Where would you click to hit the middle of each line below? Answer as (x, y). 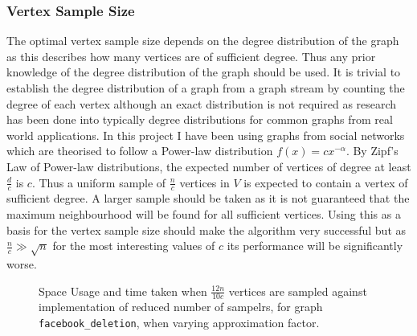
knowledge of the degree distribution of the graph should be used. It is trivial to (204, 72)
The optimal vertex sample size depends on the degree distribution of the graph (203, 41)
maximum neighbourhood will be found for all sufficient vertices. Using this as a (204, 213)
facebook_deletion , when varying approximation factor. (179, 322)
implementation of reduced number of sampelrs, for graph (181, 307)
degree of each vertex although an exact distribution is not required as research (202, 103)
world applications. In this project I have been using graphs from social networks (206, 135)
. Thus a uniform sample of (99, 182)
